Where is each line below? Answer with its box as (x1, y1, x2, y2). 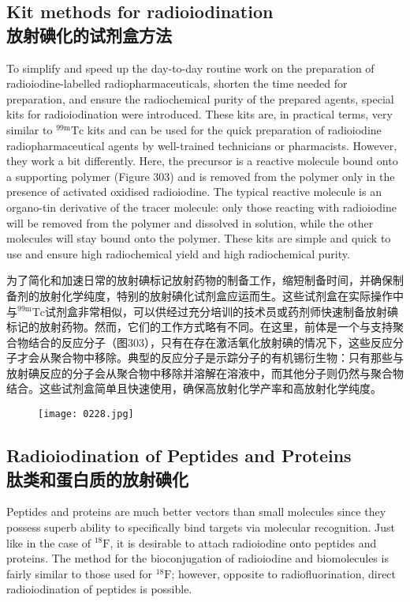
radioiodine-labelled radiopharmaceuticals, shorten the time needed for (6, 75, 348, 92)
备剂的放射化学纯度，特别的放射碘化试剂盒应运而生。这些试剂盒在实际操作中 (6, 287, 404, 303)
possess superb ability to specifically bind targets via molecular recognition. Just (6, 518, 395, 535)
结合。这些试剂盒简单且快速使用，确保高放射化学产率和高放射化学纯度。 (6, 380, 382, 397)
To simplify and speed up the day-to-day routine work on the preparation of (6, 59, 375, 76)
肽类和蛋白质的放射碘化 (6, 466, 188, 491)
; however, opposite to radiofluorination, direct (171, 565, 397, 581)
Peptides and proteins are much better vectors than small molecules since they (6, 503, 386, 520)
